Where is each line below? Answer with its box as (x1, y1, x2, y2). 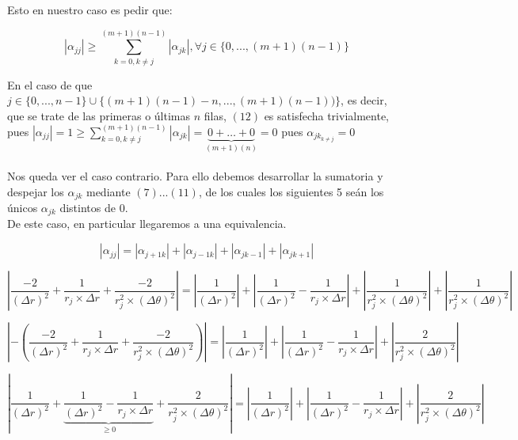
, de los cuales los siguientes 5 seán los (198, 183, 384, 199)
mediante (86, 183, 131, 199)
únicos (7, 199, 38, 216)
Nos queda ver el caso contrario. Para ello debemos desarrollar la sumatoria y (7, 167, 383, 184)
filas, (204, 107, 227, 123)
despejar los (7, 183, 64, 199)
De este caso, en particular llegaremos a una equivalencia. (7, 215, 287, 232)
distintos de (59, 199, 116, 216)
